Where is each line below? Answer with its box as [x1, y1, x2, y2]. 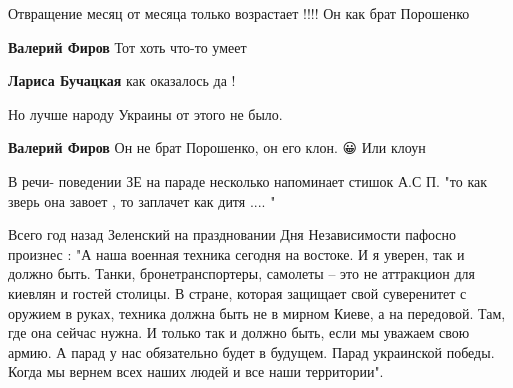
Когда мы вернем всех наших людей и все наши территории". [8, 361, 384, 382]
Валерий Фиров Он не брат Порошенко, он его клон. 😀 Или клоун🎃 [8, 137, 430, 158]
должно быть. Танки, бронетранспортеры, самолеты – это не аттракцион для [8, 263, 475, 284]
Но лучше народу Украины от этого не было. [8, 103, 283, 124]
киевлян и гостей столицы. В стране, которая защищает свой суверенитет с [8, 282, 467, 303]
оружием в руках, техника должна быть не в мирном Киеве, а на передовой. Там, [8, 302, 506, 323]
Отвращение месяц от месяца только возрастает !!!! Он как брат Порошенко [8, 3, 470, 23]
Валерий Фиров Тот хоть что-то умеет [8, 36, 247, 57]
